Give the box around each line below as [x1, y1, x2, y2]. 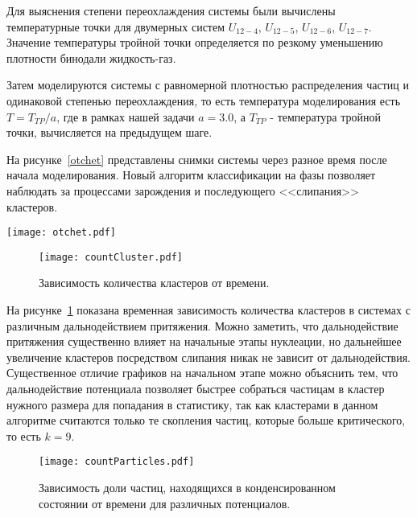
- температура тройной [270, 108, 381, 125]
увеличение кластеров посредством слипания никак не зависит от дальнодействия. [6, 348, 411, 365]
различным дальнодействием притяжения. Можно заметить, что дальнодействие [6, 317, 398, 334]
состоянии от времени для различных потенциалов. [39, 494, 291, 511]
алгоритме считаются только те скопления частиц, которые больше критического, [6, 412, 406, 429]
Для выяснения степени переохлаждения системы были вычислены [6, 2, 336, 18]
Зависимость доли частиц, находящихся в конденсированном [39, 479, 336, 496]
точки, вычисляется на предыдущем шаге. [6, 124, 213, 141]
